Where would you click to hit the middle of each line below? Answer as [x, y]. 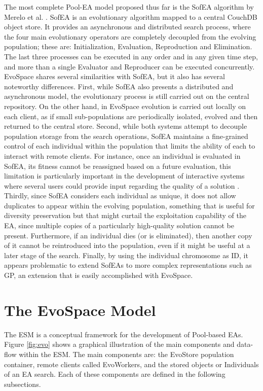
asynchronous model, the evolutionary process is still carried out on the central [127, 96]
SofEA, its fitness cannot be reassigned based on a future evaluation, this [118, 166]
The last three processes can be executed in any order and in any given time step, [131, 56]
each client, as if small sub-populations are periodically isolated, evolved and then [131, 116]
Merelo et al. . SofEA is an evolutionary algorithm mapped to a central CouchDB [131, 16]
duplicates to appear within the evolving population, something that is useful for [129, 205]
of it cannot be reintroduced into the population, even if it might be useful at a [127, 245]
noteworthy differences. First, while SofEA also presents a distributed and [119, 86]
